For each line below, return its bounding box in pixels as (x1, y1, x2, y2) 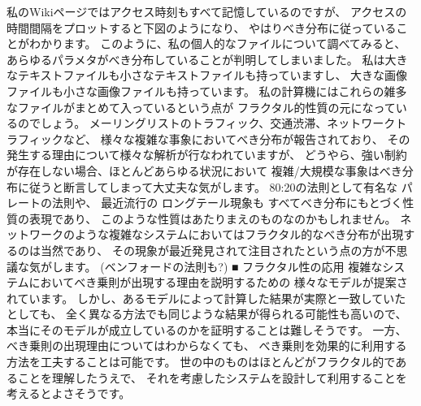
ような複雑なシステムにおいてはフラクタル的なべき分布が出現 (74, 226, 404, 243)
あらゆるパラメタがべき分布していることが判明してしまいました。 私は (7, 50, 385, 67)
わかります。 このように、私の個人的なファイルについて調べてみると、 (28, 35, 406, 52)
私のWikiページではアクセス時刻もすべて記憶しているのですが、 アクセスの (7, 3, 407, 19)
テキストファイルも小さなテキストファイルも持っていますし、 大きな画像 (17, 67, 408, 84)
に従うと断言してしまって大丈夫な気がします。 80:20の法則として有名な (17, 178, 398, 195)
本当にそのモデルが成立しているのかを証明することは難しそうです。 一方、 (7, 321, 407, 338)
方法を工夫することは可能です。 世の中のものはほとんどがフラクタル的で (7, 353, 396, 370)
